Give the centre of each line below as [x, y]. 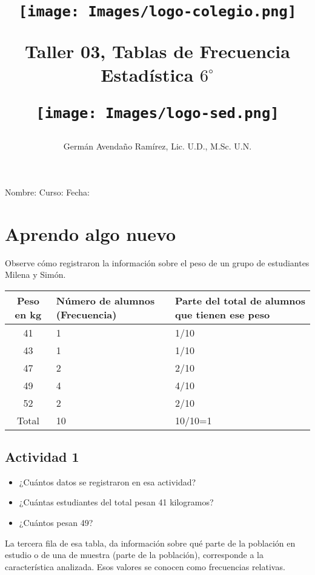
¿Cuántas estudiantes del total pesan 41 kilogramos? [116, 502]
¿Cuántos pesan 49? [56, 523]
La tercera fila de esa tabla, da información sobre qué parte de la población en [150, 543]
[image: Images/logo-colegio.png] [157, 12]
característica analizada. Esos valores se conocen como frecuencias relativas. [145, 566]
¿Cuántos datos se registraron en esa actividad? [108, 481]
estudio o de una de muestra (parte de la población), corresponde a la [134, 555]
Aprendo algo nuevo [91, 233]
